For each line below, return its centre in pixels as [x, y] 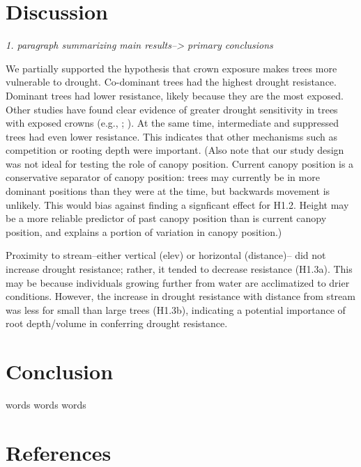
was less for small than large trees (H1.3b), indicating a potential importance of [176, 309]
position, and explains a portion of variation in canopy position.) [144, 231]
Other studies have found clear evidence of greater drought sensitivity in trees [172, 109]
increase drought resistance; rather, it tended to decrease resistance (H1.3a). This [179, 269]
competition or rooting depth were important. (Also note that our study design [175, 150]
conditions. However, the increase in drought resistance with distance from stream [180, 296]
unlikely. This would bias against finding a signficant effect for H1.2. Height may [177, 204]
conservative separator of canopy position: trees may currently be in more [163, 177]
